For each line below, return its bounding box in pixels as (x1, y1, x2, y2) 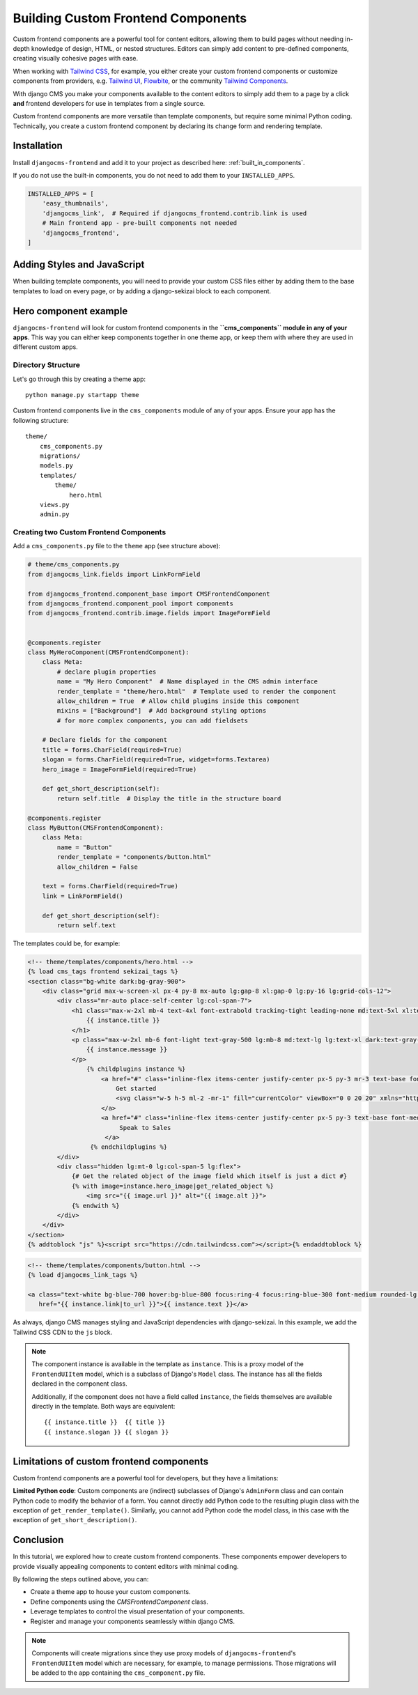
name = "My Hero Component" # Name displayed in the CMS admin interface (56, 678, 318, 686)
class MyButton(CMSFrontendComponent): (27, 823, 164, 832)
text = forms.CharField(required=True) (42, 882, 179, 890)
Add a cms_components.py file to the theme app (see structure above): (13, 542, 221, 550)
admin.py (39, 511, 70, 518)
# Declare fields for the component (42, 736, 167, 744)
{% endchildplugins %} (89, 1143, 167, 1151)
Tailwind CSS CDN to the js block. (13, 1328, 113, 1336)
